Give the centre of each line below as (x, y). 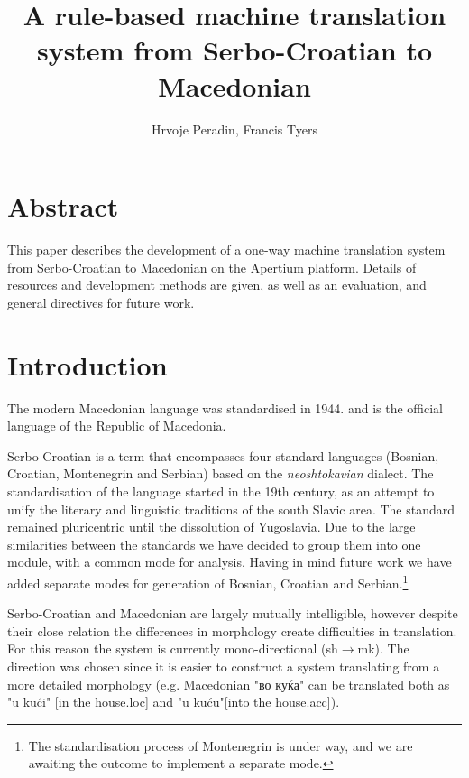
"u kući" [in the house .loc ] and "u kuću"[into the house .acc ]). (174, 702)
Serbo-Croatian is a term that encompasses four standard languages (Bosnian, (223, 455)
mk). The (383, 648)
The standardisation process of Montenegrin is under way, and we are (221, 745)
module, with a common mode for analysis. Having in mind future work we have (230, 562)
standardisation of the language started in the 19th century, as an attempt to (221, 491)
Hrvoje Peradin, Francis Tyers (234, 129)
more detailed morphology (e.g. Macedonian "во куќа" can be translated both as (229, 684)
